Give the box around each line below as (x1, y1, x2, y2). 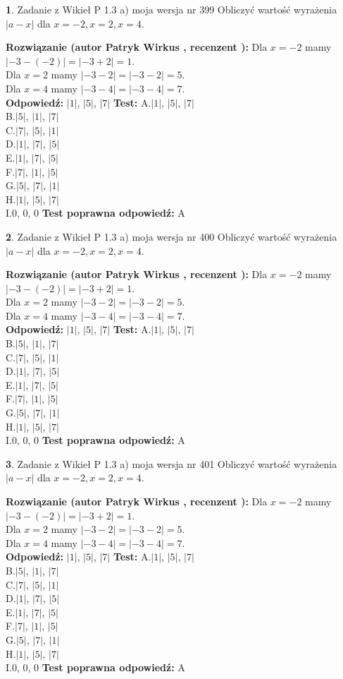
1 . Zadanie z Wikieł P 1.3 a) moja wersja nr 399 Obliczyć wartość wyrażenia (6, 2, 337, 16)
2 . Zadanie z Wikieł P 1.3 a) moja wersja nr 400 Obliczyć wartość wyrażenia (6, 229, 337, 244)
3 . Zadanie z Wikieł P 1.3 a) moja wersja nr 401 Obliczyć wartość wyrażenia (6, 456, 337, 471)
